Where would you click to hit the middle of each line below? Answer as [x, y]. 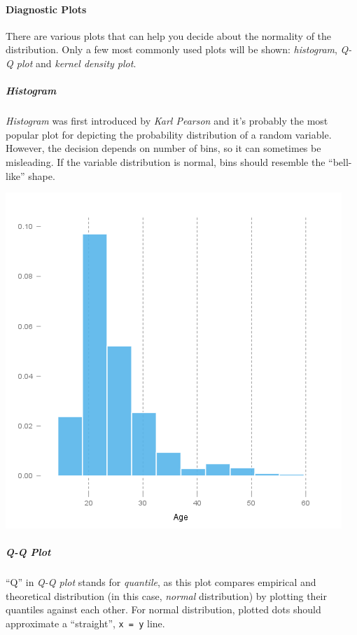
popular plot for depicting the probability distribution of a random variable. [169, 134]
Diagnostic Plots [46, 9]
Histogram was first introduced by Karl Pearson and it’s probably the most [167, 121]
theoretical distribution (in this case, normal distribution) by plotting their [166, 595]
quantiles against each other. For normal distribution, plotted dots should [163, 609]
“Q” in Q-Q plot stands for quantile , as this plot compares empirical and [161, 582]
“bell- [340, 161]
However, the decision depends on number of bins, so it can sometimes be [163, 148]
